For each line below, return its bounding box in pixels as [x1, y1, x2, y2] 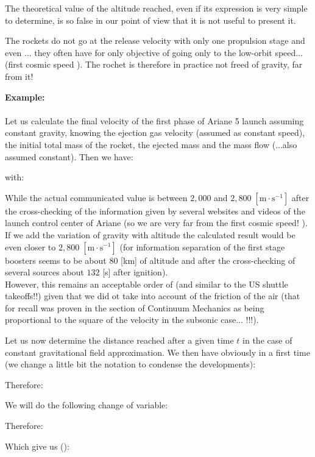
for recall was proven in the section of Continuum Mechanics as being [5, 301, 264, 314]
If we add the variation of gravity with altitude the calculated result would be [5, 228, 296, 241]
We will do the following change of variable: [5, 399, 168, 411]
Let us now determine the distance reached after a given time [5, 334, 234, 347]
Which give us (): [5, 439, 69, 452]
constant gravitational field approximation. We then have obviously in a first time [5, 345, 310, 358]
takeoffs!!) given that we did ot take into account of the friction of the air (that [5, 289, 300, 302]
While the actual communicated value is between [5, 191, 188, 204]
